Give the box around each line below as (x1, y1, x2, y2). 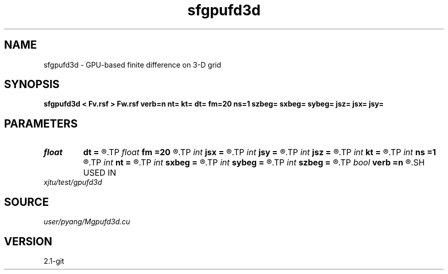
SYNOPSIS (4, 78, 60, 91)
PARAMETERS (4, 117, 78, 130)
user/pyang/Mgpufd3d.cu (43, 217, 130, 226)
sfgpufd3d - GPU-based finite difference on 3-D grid (43, 60, 221, 69)
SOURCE (4, 195, 49, 208)
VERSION (4, 235, 53, 248)
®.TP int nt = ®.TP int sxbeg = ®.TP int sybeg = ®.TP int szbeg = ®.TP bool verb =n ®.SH (83, 157, 425, 168)
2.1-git (43, 256, 64, 265)
